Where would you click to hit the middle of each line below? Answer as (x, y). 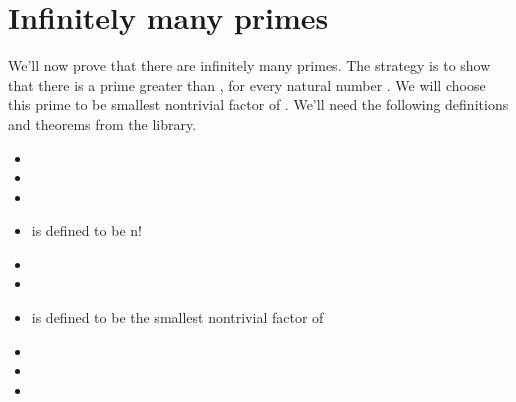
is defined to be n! (86, 230)
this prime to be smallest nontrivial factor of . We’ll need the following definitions (258, 104)
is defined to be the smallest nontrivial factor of (177, 317)
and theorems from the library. (102, 123)
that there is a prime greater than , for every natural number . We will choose (247, 84)
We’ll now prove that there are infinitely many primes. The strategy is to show (249, 65)
